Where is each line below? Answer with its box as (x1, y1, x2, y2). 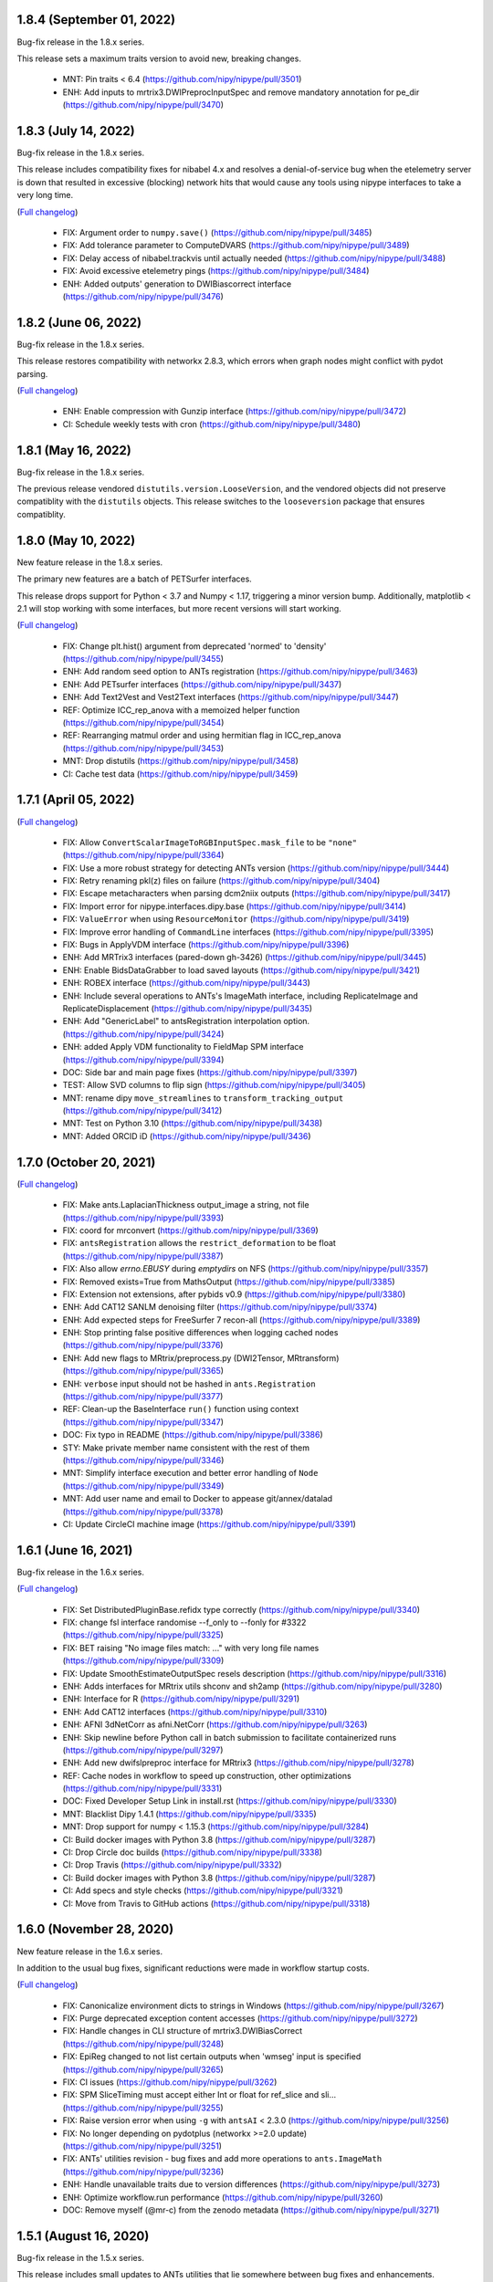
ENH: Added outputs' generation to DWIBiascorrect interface (62, 278, 292, 289)
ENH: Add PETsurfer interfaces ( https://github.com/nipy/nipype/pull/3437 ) (62, 678, 342, 689)
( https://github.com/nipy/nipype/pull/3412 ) (62, 1105, 223, 1116)
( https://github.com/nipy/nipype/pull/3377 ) (62, 1391, 224, 1402)
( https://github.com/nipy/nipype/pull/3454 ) (62, 717, 225, 728)
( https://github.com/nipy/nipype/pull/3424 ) (62, 1028, 225, 1040)
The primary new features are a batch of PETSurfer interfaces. (16, 573, 253, 584)
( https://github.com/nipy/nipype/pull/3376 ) (62, 1340, 224, 1351)
